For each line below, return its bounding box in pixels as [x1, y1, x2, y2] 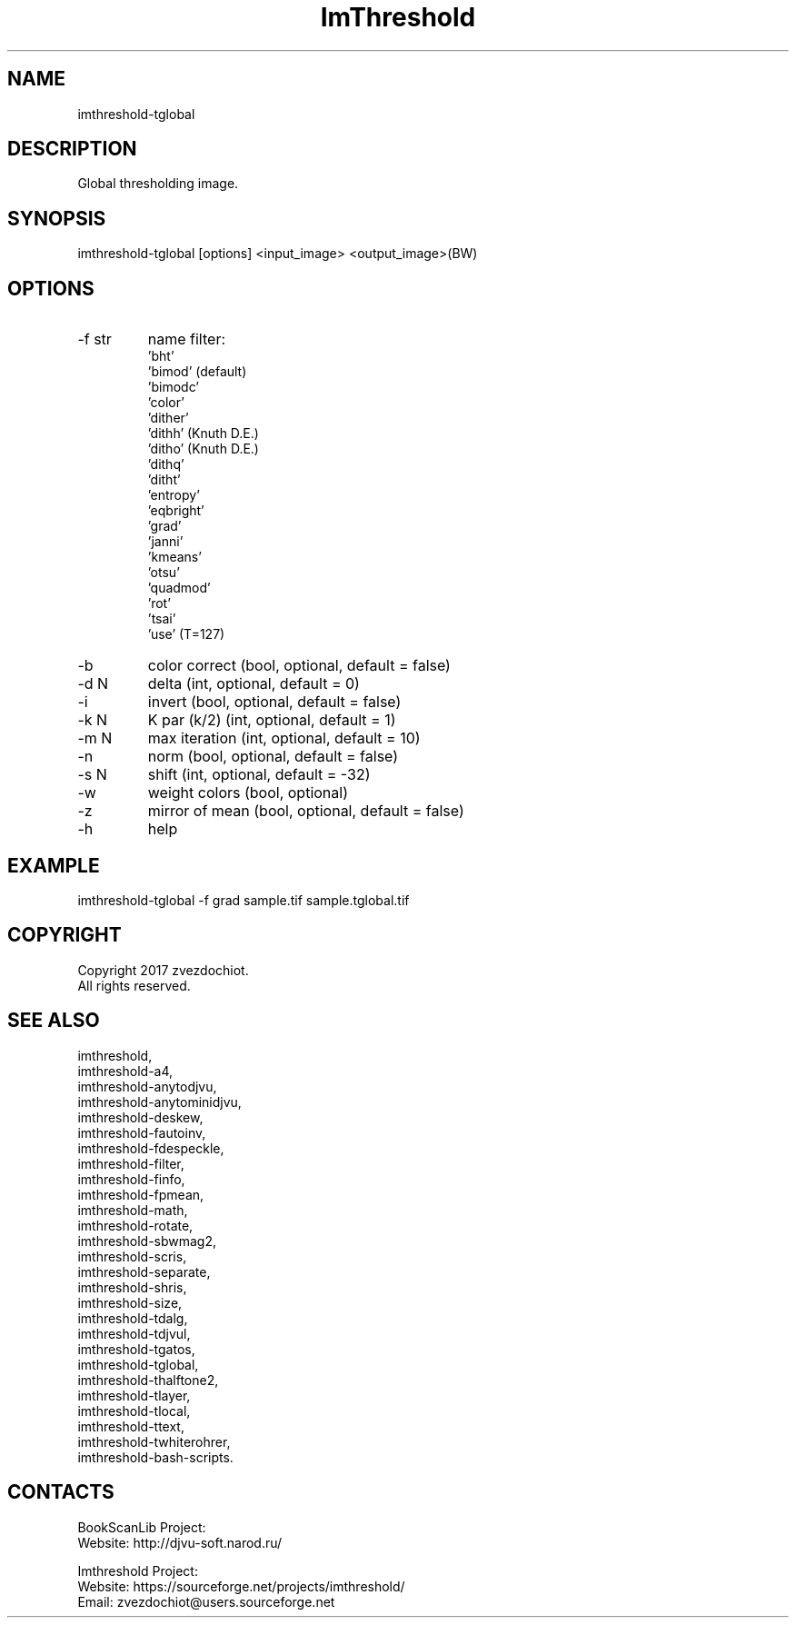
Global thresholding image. [77, 175, 239, 192]
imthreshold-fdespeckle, [77, 1140, 224, 1156]
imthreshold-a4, [77, 1062, 174, 1079]
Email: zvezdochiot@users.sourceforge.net [77, 1593, 335, 1610]
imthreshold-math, [77, 1201, 188, 1218]
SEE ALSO [7, 1009, 100, 1032]
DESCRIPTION [7, 137, 137, 161]
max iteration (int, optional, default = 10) [147, 729, 421, 748]
